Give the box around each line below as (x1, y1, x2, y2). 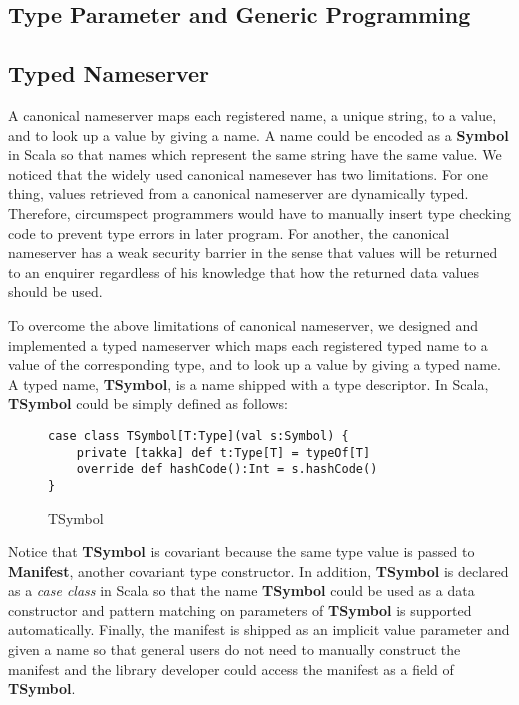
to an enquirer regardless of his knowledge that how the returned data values (8, 261, 480, 282)
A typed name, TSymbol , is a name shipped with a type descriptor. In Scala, (8, 373, 489, 394)
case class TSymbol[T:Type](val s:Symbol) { (48, 428, 349, 443)
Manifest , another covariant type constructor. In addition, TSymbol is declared (8, 560, 509, 581)
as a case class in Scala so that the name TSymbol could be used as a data (8, 580, 475, 601)
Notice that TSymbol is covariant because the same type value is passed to (8, 541, 475, 562)
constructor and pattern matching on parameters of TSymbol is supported (8, 599, 472, 620)
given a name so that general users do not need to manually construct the (8, 639, 461, 660)
